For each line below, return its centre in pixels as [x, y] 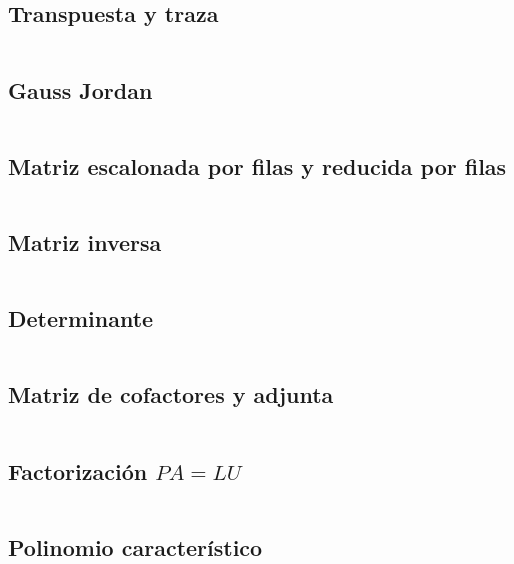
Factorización [78, 470]
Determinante [81, 318]
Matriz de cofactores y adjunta [171, 394]
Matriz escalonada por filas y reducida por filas [257, 165]
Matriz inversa [85, 242]
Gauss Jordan [80, 89]
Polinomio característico [135, 546]
